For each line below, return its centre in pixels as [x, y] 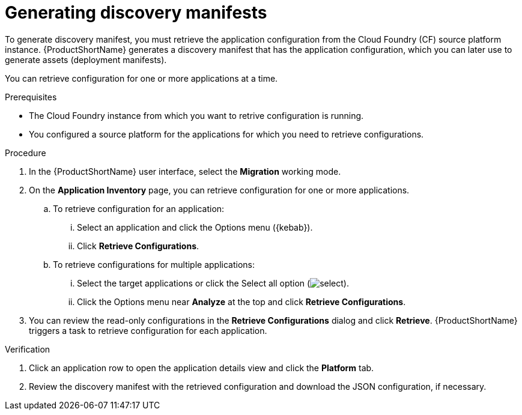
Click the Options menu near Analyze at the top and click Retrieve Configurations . [241, 301]
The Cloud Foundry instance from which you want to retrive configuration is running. [196, 115]
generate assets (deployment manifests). [86, 59]
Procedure [26, 153]
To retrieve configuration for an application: [139, 208]
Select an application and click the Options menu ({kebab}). [195, 227]
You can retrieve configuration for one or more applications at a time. [141, 78]
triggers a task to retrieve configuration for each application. [148, 330]
